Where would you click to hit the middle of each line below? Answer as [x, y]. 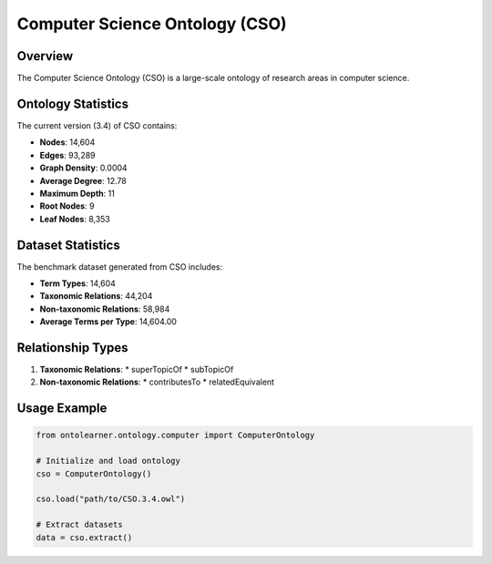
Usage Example [62, 409]
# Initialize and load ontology [108, 461]
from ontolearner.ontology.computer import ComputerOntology [175, 436]
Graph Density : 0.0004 [83, 168]
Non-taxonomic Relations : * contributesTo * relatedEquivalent [157, 382]
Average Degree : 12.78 [83, 180]
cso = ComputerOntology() [94, 473]
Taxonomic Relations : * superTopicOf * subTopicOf [137, 370]
